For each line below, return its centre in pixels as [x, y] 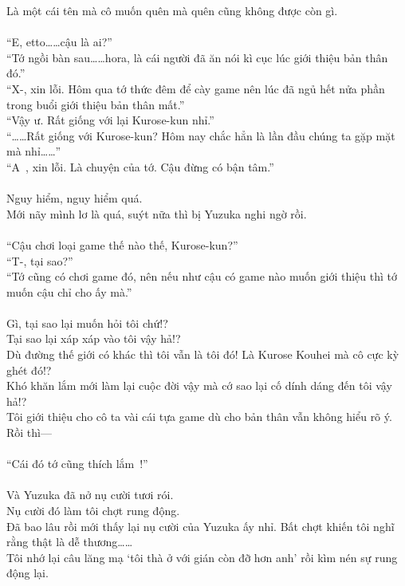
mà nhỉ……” [34, 151]
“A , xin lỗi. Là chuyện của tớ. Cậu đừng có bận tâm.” [140, 166]
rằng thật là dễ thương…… [70, 542]
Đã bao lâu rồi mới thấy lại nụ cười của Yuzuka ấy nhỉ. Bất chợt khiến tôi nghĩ [201, 526]
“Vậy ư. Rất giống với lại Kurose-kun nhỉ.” [110, 120]
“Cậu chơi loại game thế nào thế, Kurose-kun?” [122, 244]
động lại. [28, 573]
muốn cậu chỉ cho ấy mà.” [69, 291]
